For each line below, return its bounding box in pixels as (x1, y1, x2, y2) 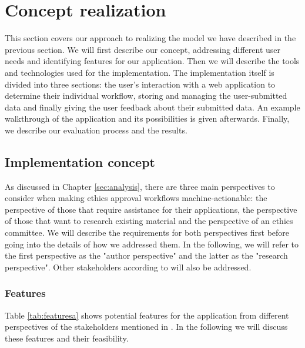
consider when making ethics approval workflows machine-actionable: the (5, 192, 267, 204)
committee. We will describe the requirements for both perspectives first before (5, 226, 290, 239)
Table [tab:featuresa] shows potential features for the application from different (5, 309, 289, 321)
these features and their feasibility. (5, 332, 129, 344)
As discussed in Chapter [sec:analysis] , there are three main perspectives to (5, 180, 275, 192)
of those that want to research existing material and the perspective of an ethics (5, 215, 293, 227)
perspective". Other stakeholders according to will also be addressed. (5, 260, 252, 273)
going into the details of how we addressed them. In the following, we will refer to (5, 237, 299, 250)
